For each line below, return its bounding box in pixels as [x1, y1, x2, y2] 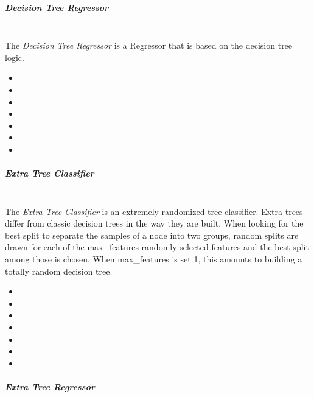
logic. [5, 51, 24, 63]
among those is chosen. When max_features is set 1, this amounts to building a [5, 253, 302, 265]
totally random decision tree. [5, 264, 113, 277]
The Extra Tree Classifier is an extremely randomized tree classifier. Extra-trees [5, 205, 303, 217]
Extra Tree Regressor [5, 380, 95, 393]
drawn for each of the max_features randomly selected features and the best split [5, 241, 309, 253]
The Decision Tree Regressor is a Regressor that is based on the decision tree [5, 39, 293, 52]
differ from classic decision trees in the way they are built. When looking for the [5, 217, 304, 230]
